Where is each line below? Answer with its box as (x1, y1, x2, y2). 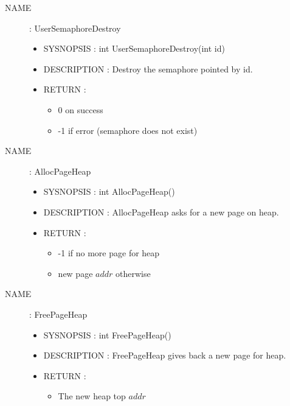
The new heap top (58, 390, 126, 402)
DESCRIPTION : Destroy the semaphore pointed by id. (43, 62, 253, 75)
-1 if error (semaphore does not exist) (58, 124, 198, 136)
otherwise (115, 267, 151, 279)
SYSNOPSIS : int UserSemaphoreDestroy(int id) (43, 42, 225, 55)
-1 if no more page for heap (58, 247, 160, 259)
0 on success (58, 103, 103, 116)
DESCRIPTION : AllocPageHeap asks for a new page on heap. (43, 205, 279, 218)
